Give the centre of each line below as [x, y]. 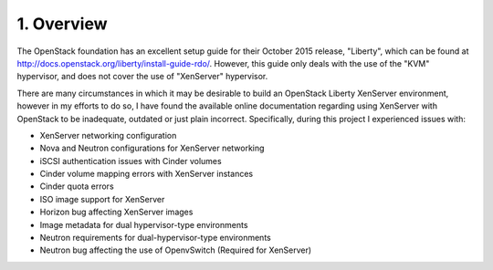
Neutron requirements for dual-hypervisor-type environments [155, 238]
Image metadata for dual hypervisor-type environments [144, 224]
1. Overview [63, 24]
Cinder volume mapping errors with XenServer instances [147, 174]
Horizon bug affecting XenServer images [116, 212]
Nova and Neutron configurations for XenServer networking [152, 148]
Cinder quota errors [77, 186]
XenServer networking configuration [108, 135]
